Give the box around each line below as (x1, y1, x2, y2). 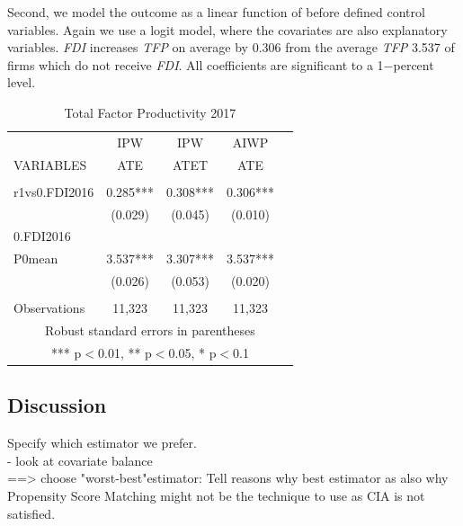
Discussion (7, 391, 107, 419)
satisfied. (7, 504, 56, 522)
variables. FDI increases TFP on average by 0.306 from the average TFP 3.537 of (7, 38, 455, 57)
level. (7, 73, 36, 92)
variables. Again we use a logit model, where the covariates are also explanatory (7, 20, 448, 39)
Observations (13, 299, 85, 317)
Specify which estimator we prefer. (7, 433, 197, 452)
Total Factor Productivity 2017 (64, 103, 236, 121)
